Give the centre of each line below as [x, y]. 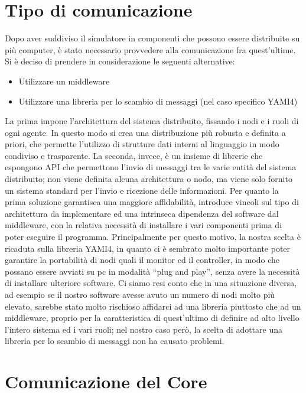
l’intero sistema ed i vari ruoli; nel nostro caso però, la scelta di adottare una [144, 329]
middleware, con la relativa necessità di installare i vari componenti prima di [144, 225]
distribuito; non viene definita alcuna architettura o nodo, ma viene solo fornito [149, 179]
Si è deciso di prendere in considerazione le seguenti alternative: [120, 61]
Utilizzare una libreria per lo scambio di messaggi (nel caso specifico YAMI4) [158, 101]
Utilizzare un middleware [64, 81]
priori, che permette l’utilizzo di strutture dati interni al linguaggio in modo [142, 144]
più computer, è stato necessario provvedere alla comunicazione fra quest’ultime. [150, 49]
